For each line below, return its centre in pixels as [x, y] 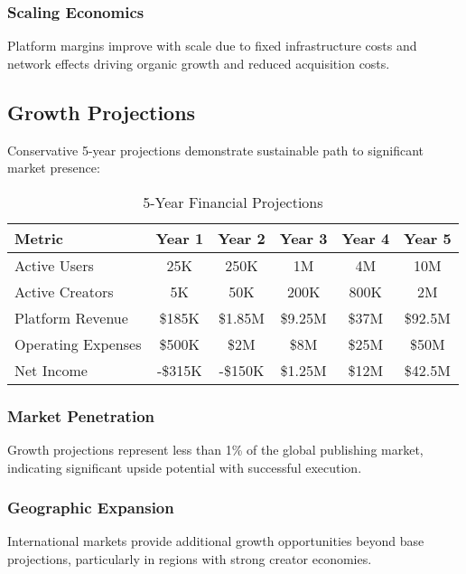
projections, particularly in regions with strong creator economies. [190, 559]
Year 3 [303, 238]
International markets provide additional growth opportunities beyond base [216, 541]
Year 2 [242, 238]
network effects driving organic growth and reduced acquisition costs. [199, 63]
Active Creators [64, 291]
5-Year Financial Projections [233, 202]
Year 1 [180, 238]
